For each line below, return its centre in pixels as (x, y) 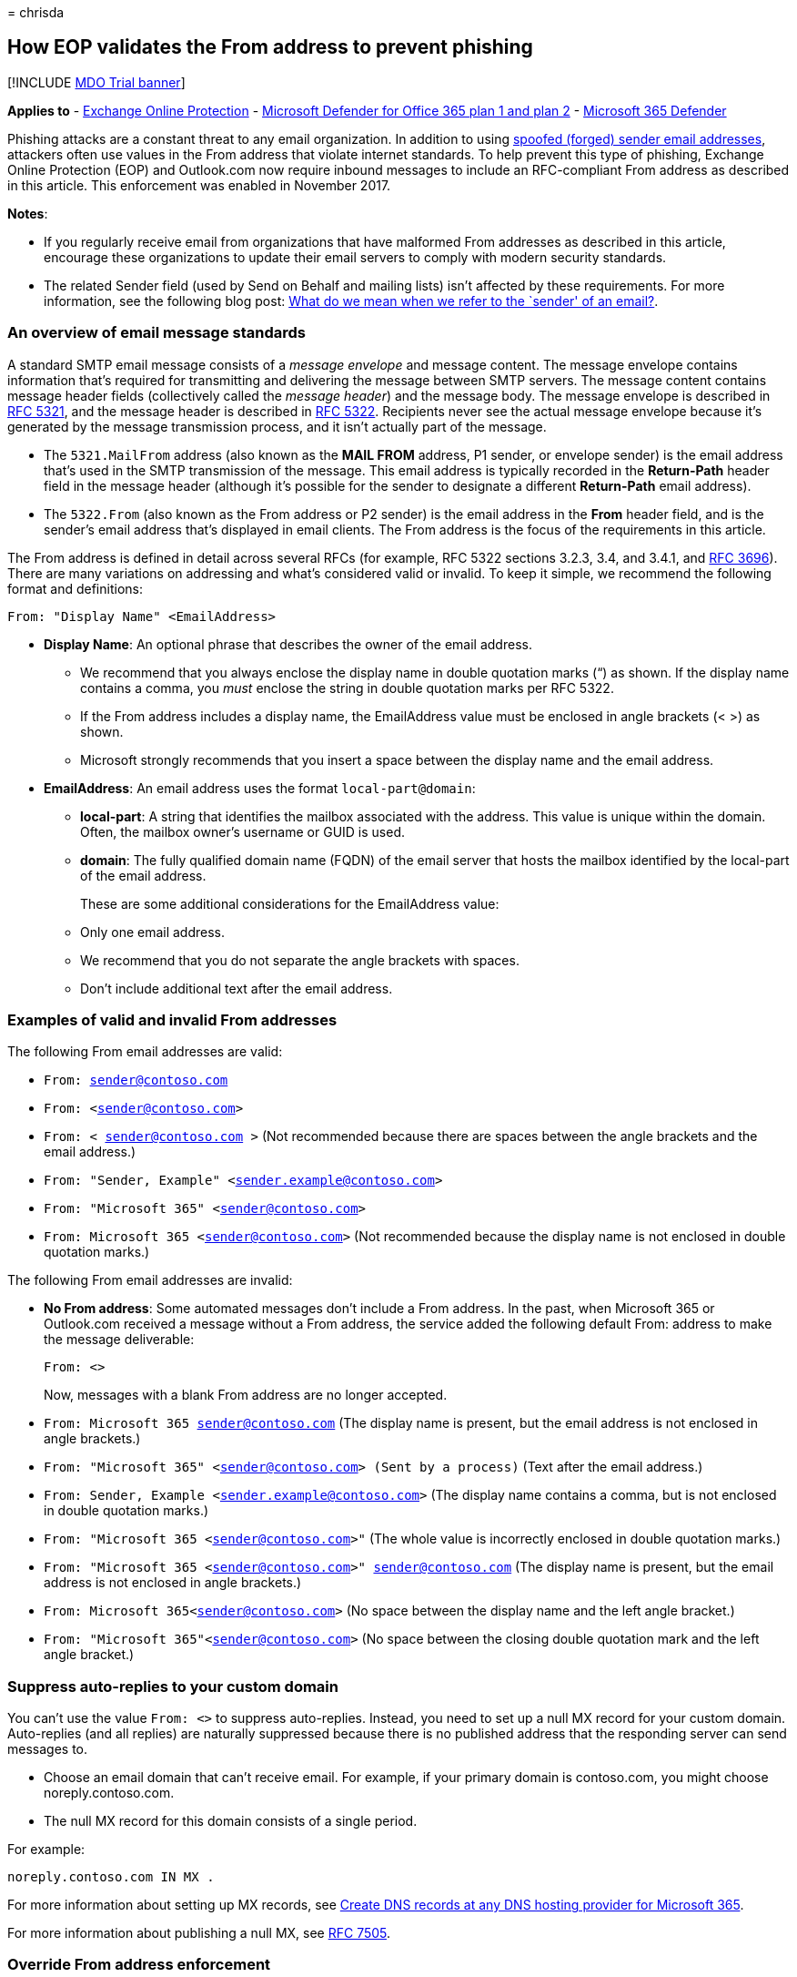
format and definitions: (75, 588)
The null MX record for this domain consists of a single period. (231, 1821)
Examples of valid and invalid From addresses (172, 1019)
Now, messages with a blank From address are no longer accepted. (246, 1395)
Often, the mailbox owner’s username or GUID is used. (243, 831)
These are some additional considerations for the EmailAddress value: (290, 903)
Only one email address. (153, 932)
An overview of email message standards (156, 333)
